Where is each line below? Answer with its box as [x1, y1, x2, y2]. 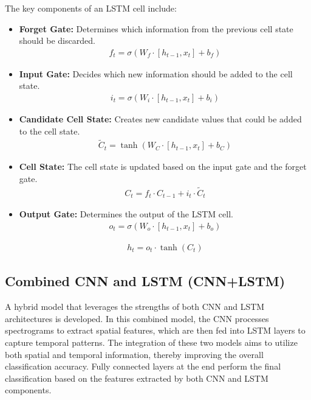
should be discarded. [19, 34, 95, 47]
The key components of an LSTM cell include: [5, 2, 177, 14]
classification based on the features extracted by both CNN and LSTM [5, 371, 268, 384]
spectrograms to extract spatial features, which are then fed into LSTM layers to [5, 324, 306, 337]
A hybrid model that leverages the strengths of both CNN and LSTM [5, 300, 265, 313]
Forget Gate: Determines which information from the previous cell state [19, 22, 293, 35]
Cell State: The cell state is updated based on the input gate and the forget [19, 160, 307, 173]
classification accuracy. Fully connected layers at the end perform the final [5, 360, 281, 373]
